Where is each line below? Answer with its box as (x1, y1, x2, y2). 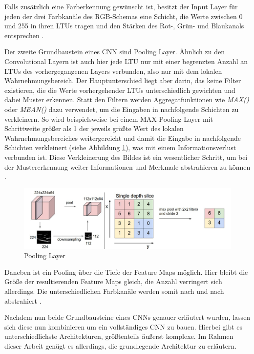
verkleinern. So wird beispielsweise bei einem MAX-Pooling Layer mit (4, 113, 213, 124)
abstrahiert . (4, 295, 42, 306)
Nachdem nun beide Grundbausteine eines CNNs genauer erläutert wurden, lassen (4, 312, 251, 322)
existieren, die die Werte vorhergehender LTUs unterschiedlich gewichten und (4, 85, 235, 95)
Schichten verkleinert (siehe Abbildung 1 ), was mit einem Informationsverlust (4, 142, 236, 153)
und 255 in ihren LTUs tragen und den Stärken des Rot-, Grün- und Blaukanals (4, 21, 244, 31)
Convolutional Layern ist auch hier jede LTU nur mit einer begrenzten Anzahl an (4, 56, 248, 66)
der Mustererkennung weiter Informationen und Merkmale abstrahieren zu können (4, 161, 251, 172)
